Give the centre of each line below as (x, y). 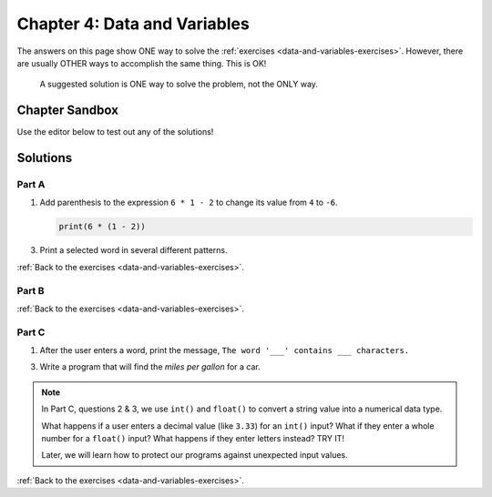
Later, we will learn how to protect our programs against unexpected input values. (195, 455)
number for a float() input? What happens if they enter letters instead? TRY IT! (193, 438)
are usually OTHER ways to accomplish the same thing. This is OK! (142, 63)
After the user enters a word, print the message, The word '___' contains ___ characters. (225, 350)
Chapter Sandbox (67, 111)
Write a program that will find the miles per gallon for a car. (150, 367)
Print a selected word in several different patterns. (133, 250)
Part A (31, 185)
